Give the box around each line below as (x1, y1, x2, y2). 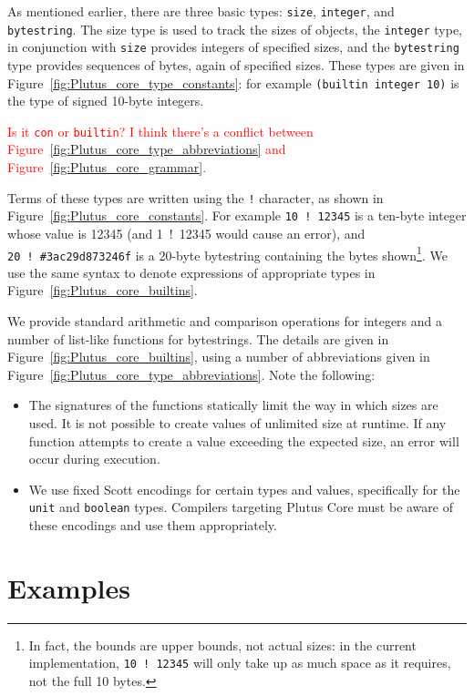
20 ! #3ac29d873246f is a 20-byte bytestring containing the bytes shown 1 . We (7, 242, 448, 264)
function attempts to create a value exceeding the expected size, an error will (28, 431, 459, 450)
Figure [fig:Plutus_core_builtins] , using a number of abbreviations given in (7, 347, 430, 366)
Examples (7, 568, 130, 606)
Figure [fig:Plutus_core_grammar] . (7, 158, 207, 177)
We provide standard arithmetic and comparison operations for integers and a (7, 312, 443, 331)
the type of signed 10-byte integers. (7, 91, 204, 110)
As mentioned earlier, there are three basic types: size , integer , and (7, 2, 395, 20)
